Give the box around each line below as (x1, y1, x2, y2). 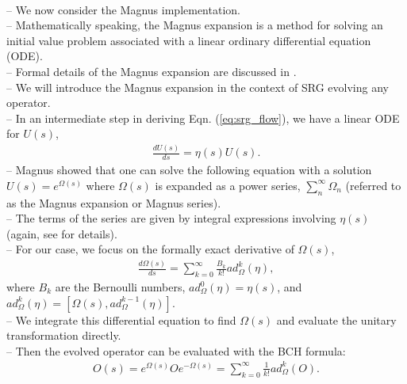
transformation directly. (6, 327, 121, 344)
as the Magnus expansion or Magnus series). (6, 194, 221, 211)
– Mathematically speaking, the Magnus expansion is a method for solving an (6, 17, 383, 33)
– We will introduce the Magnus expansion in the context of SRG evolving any (6, 78, 389, 95)
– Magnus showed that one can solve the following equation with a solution (6, 162, 372, 178)
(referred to (345, 177, 401, 193)
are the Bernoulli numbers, (55, 279, 186, 295)
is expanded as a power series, (155, 177, 301, 193)
